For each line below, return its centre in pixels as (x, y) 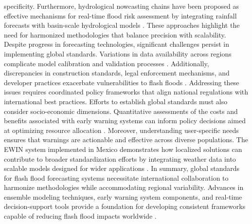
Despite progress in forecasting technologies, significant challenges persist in (117, 44)
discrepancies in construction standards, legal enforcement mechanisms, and (117, 73)
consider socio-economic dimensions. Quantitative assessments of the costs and (121, 111)
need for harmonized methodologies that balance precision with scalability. (115, 34)
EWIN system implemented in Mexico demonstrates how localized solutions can (123, 149)
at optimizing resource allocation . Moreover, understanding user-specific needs (121, 130)
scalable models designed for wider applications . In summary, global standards (122, 168)
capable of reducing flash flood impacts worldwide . (80, 216)
